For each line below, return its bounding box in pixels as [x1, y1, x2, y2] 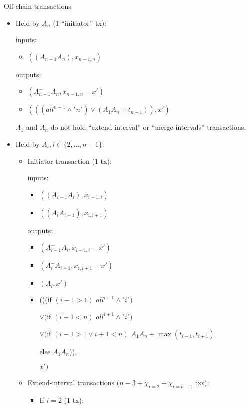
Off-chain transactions [4, 1, 71, 11]
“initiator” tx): [61, 17, 107, 28]
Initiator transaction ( [27, 155, 95, 166]
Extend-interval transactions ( [27, 377, 120, 388]
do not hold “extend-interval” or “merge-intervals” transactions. [50, 122, 246, 132]
